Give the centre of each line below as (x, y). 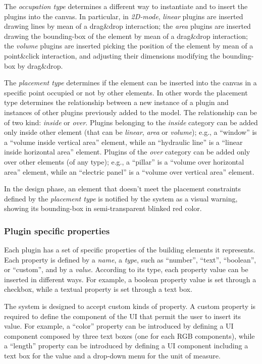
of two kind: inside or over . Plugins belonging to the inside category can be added (131, 122)
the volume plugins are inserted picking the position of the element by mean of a (129, 46)
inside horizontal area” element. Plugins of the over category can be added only (127, 152)
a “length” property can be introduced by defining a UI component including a (126, 346)
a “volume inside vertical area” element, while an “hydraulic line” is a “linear (123, 142)
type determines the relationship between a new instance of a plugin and (116, 102)
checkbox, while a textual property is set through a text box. (98, 289)
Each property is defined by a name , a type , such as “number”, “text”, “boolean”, (130, 259)
